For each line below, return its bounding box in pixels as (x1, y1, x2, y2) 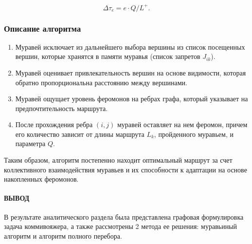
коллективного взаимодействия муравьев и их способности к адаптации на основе (4, 164, 247, 174)
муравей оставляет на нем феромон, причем (117, 119, 248, 130)
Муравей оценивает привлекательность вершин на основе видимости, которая (15, 67, 246, 77)
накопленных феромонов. (4, 174, 79, 184)
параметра (15, 138, 46, 149)
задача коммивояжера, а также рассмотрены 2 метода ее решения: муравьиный (4, 221, 237, 231)
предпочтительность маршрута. (15, 103, 108, 113)
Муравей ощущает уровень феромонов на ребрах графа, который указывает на (15, 94, 248, 104)
